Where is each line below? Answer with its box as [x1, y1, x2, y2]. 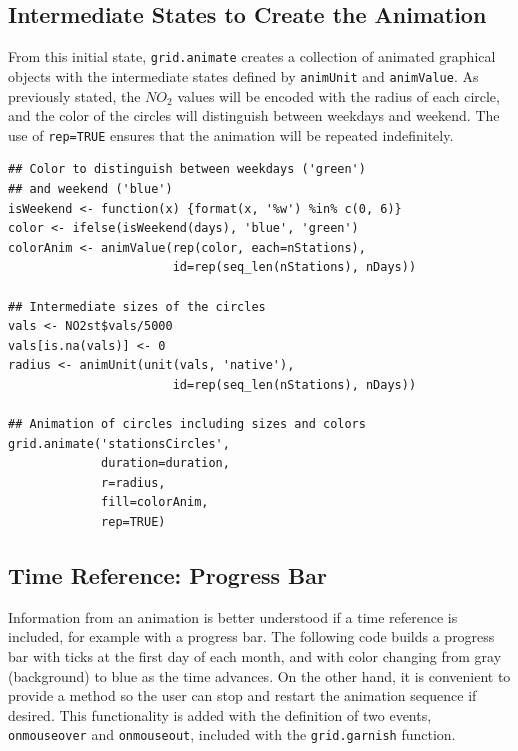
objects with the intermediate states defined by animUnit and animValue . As [8, 65, 479, 86]
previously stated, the [8, 85, 141, 106]
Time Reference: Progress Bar [8, 560, 327, 591]
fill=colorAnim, [101, 495, 209, 510]
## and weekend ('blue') [8, 181, 173, 196]
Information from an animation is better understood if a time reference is [8, 606, 458, 627]
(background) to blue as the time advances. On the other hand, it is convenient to [8, 665, 511, 686]
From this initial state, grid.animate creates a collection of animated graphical [8, 46, 496, 67]
